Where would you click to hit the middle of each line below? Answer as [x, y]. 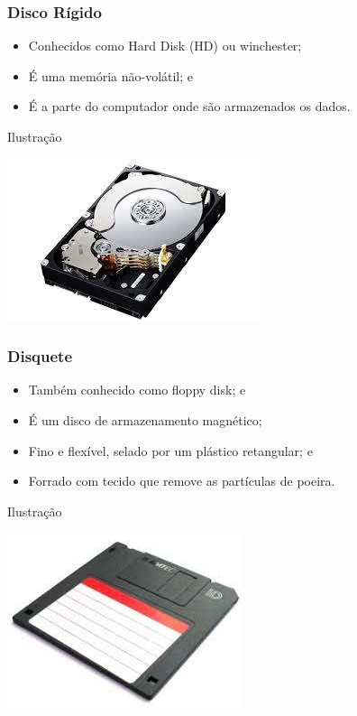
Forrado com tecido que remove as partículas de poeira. [182, 481]
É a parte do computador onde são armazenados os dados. [189, 106]
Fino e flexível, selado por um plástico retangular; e [170, 450]
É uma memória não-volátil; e [111, 75]
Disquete [40, 356]
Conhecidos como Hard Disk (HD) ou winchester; [165, 46]
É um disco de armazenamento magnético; [145, 420]
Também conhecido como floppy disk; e [137, 390]
